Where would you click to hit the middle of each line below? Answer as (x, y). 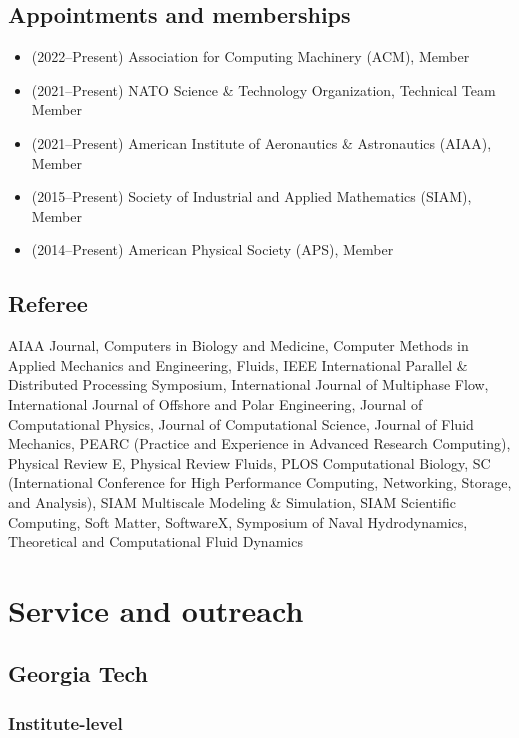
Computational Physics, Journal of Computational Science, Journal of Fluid (241, 423)
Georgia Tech (78, 673)
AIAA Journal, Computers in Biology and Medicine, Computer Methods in (238, 345)
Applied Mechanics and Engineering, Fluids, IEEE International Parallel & (238, 364)
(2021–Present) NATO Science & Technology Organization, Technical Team (263, 89)
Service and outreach (156, 609)
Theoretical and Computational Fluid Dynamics (155, 541)
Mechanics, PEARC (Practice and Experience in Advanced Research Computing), (259, 443)
